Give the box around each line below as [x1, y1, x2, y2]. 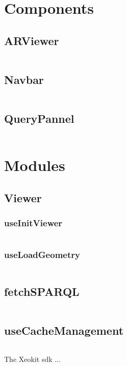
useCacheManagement [4, 322, 124, 338]
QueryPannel [4, 111, 74, 126]
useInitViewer [4, 217, 63, 229]
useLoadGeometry [4, 248, 80, 261]
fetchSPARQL [4, 283, 80, 299]
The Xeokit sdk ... [4, 353, 61, 364]
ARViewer [4, 32, 59, 48]
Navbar [4, 71, 44, 87]
